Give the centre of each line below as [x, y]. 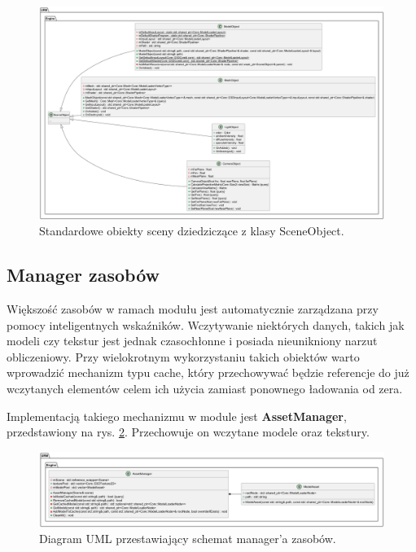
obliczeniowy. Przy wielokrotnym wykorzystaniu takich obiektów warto [183, 356]
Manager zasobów [83, 275]
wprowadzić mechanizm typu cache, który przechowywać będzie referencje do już [208, 372]
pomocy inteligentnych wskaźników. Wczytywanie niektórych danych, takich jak [206, 324]
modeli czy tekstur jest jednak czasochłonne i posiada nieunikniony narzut [192, 341]
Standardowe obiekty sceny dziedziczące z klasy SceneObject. [192, 231]
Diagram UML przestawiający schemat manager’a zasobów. [188, 539]
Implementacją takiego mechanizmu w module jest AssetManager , [177, 416]
